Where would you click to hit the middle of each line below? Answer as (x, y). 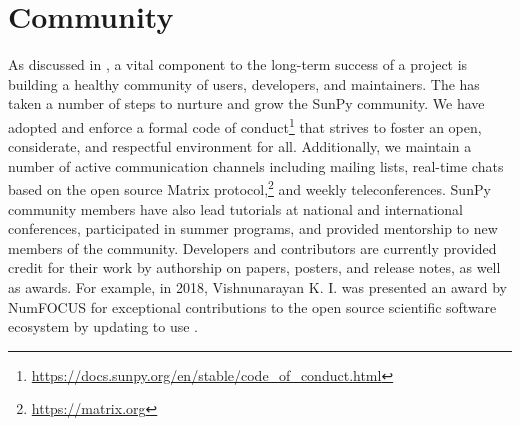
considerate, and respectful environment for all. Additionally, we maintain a (240, 146)
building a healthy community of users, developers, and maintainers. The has (244, 83)
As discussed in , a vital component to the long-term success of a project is (238, 64)
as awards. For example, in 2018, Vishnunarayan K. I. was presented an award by (257, 286)
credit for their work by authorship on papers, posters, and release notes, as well (254, 267)
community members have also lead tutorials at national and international (235, 208)
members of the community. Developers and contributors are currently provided (252, 247)
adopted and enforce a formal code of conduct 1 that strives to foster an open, (245, 125)
